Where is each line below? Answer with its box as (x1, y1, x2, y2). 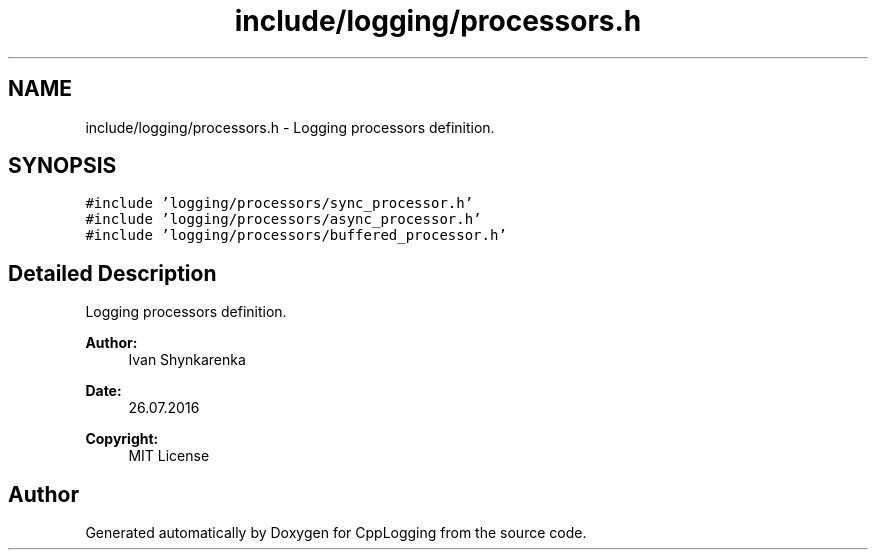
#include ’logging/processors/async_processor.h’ (85, 211, 482, 228)
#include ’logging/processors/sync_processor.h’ (85, 195, 474, 212)
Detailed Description (8, 260, 217, 286)
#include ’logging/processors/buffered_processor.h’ (85, 227, 507, 244)
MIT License (128, 447, 210, 465)
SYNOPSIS (8, 153, 117, 179)
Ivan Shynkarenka (128, 351, 246, 369)
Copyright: (85, 430, 159, 448)
